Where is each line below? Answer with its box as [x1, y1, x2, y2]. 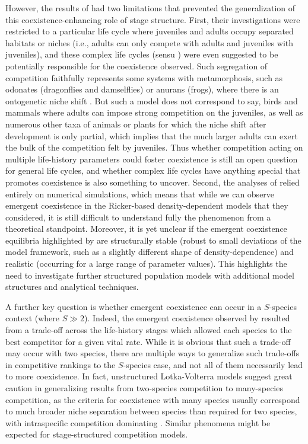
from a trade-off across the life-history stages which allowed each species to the [5, 324, 292, 336]
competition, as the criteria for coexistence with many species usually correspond [5, 393, 300, 405]
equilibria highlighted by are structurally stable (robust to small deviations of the [5, 234, 301, 246]
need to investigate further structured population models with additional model [5, 269, 294, 281]
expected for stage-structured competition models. [5, 428, 188, 440]
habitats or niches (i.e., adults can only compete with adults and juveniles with [5, 36, 294, 49]
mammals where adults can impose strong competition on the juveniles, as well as [5, 106, 303, 119]
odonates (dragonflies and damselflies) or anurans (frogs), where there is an [5, 83, 279, 95]
